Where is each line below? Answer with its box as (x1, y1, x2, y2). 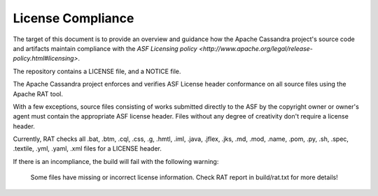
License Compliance (13, 10, 134, 26)
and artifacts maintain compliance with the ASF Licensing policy (13, 44, 197, 52)
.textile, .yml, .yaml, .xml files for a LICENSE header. (13, 144, 162, 153)
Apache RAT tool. (13, 89, 63, 98)
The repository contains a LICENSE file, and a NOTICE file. (13, 67, 181, 75)
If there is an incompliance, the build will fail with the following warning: (13, 157, 219, 165)
